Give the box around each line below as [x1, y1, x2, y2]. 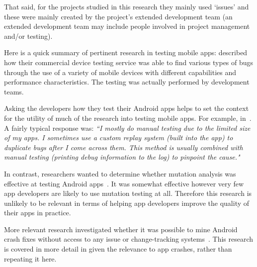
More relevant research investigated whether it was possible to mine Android [4, 224, 238, 234]
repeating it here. [4, 253, 57, 264]
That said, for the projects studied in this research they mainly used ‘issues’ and [4, 1, 249, 11]
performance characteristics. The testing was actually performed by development [4, 77, 250, 87]
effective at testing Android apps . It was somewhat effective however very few [4, 178, 244, 188]
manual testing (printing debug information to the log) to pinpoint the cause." [4, 152, 240, 162]
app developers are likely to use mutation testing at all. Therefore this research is [4, 188, 252, 198]
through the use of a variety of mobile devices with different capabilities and [4, 67, 237, 77]
